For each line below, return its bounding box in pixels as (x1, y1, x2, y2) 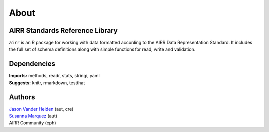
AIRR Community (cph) (9, 120, 57, 126)
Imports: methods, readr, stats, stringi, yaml (9, 73, 100, 79)
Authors (9, 93, 35, 101)
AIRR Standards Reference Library (9, 26, 118, 35)
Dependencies (9, 60, 56, 68)
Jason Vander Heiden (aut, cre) (9, 106, 74, 112)
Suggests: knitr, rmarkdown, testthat (9, 80, 85, 86)
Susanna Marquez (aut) (9, 113, 57, 119)
